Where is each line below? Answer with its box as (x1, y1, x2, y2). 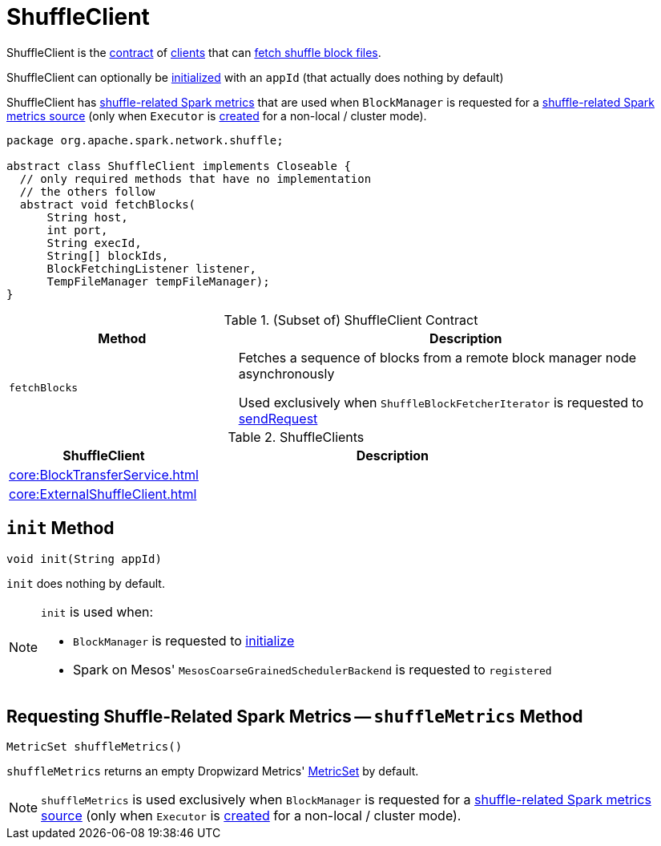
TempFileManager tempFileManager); (46, 274, 270, 288)
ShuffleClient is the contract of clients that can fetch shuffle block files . (6, 45, 381, 59)
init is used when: (41, 603, 154, 620)
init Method (6, 518, 115, 539)
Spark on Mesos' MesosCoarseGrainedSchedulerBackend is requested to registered (73, 661, 552, 678)
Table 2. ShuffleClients (228, 428, 365, 445)
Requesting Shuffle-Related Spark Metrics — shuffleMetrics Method (6, 706, 583, 727)
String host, (46, 210, 128, 224)
